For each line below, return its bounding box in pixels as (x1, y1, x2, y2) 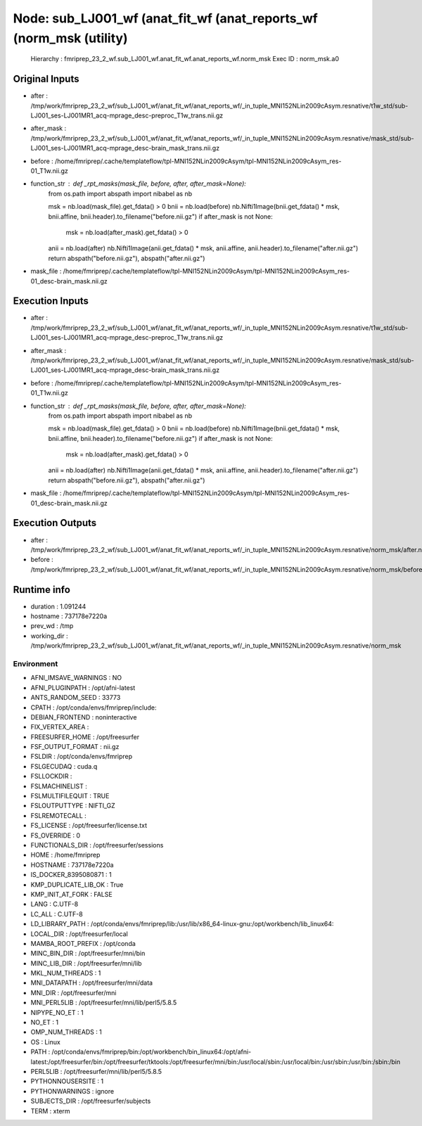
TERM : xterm (30, 1106, 70, 1115)
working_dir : (30, 632, 68, 640)
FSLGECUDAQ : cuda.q (30, 762, 98, 770)
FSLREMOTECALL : (30, 811, 87, 819)
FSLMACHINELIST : (30, 781, 87, 791)
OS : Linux (30, 1037, 61, 1046)
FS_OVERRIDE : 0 (30, 831, 81, 840)
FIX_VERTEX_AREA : (30, 723, 89, 731)
